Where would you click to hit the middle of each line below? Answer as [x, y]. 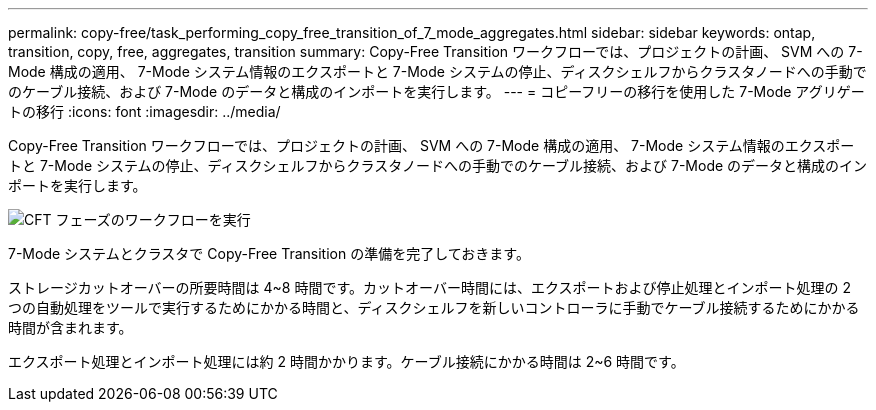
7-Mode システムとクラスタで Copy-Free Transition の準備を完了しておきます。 [269, 253]
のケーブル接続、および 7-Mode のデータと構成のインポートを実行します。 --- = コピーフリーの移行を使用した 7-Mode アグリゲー [436, 91]
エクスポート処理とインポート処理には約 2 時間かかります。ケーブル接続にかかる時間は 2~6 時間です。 [346, 361]
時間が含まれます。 [70, 327]
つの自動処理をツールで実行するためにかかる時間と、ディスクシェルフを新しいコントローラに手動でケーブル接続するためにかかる [434, 307]
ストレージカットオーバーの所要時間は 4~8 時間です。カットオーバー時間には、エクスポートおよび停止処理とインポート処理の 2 [429, 287]
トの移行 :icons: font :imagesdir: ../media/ [144, 111]
